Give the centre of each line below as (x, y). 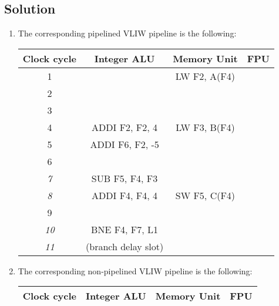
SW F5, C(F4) (205, 195)
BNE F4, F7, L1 (125, 229)
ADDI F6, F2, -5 (125, 144)
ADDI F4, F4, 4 (125, 195)
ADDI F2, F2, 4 (125, 127)
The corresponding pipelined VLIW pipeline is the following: (127, 33)
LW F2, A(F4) (205, 76)
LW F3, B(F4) (205, 127)
